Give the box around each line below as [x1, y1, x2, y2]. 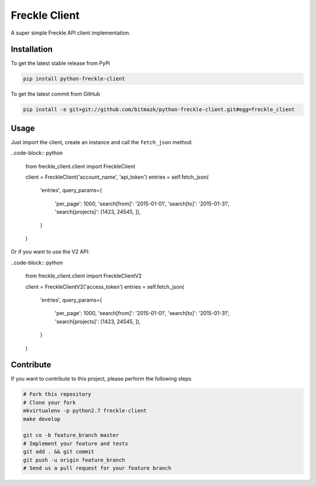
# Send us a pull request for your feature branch [23, 464, 172, 471]
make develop [23, 416, 61, 422]
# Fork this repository [23, 391, 92, 398]
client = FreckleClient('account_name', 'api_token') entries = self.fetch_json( [25, 173, 209, 181]
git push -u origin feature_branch [23, 457, 125, 463]
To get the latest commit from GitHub [11, 91, 101, 98]
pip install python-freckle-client [23, 76, 125, 82]
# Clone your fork [23, 399, 76, 406]
